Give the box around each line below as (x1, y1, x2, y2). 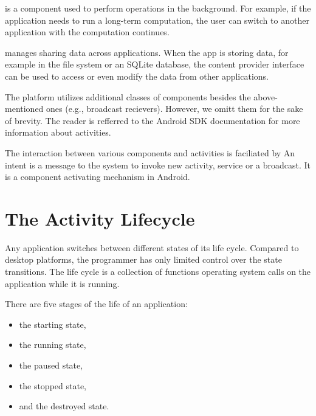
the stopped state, (19, 379, 87, 392)
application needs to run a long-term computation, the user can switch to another (5, 13, 309, 26)
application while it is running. (5, 277, 120, 289)
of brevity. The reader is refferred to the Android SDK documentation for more (5, 114, 300, 127)
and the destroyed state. (19, 400, 109, 412)
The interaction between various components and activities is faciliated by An (5, 146, 295, 159)
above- (253, 90, 278, 103)
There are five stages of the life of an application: (5, 297, 188, 310)
